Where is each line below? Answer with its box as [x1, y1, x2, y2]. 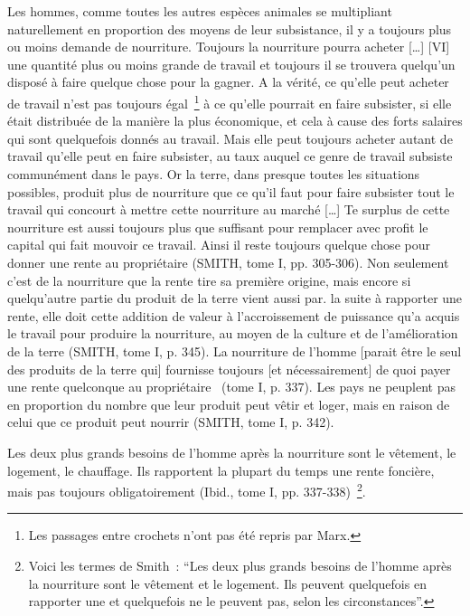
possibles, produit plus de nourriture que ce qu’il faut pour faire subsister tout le [7, 182, 455, 201]
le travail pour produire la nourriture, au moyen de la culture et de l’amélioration [7, 324, 458, 343]
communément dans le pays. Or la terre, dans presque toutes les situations [7, 165, 420, 183]
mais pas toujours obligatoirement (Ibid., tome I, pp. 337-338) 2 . [7, 479, 366, 500]
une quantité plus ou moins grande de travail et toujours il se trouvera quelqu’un [7, 54, 456, 73]
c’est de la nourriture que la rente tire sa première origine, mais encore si [7, 270, 411, 289]
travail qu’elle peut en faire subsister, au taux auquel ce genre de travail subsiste [7, 147, 453, 166]
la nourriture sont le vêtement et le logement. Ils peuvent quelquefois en [28, 573, 427, 592]
